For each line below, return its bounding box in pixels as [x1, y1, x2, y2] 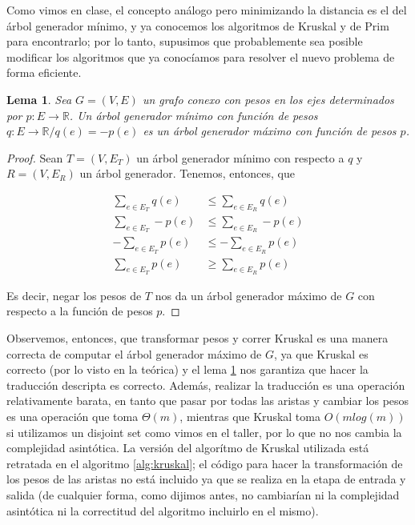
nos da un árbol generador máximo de [155, 287, 342, 303]
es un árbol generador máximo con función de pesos [143, 122, 397, 139]
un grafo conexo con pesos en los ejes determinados [142, 90, 394, 107]
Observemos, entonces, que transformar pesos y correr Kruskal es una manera [6, 330, 389, 347]
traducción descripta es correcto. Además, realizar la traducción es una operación [6, 376, 405, 393]
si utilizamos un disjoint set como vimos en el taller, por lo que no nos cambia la [6, 423, 402, 440]
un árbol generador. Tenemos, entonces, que [79, 165, 295, 182]
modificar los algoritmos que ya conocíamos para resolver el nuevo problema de [6, 48, 395, 65]
